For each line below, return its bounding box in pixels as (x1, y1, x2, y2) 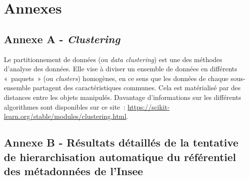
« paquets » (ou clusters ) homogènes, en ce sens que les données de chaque (4, 73, 229, 83)
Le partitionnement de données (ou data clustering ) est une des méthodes (4, 54, 222, 64)
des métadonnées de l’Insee (4, 163, 143, 178)
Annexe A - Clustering (4, 31, 120, 46)
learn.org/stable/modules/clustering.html (4, 111, 127, 121)
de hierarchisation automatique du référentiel (4, 149, 236, 164)
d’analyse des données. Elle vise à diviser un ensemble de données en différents (4, 64, 237, 74)
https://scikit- (127, 101, 170, 112)
